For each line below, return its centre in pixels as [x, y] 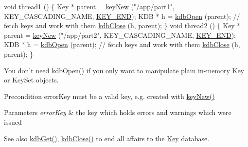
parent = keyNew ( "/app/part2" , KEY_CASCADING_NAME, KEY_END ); [120, 35]
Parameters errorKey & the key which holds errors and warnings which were [118, 112]
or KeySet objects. [31, 80]
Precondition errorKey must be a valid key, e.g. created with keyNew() [109, 96]
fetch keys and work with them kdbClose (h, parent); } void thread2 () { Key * [122, 25]
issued [13, 122]
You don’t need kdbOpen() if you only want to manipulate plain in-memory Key [124, 70]
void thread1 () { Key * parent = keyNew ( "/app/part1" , [89, 6]
